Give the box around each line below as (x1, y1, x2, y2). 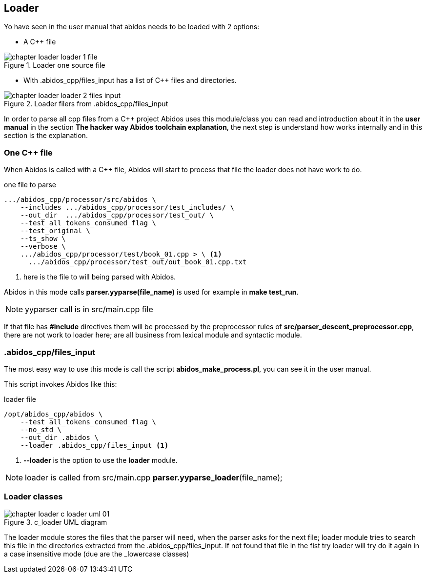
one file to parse (4, 180, 56, 189)
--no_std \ (20, 425, 62, 434)
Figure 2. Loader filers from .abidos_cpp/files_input (4, 99, 168, 108)
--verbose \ (20, 242, 66, 251)
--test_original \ (20, 227, 91, 235)
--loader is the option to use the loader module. (23, 456, 178, 464)
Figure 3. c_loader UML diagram (4, 517, 107, 526)
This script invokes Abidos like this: (4, 379, 117, 388)
